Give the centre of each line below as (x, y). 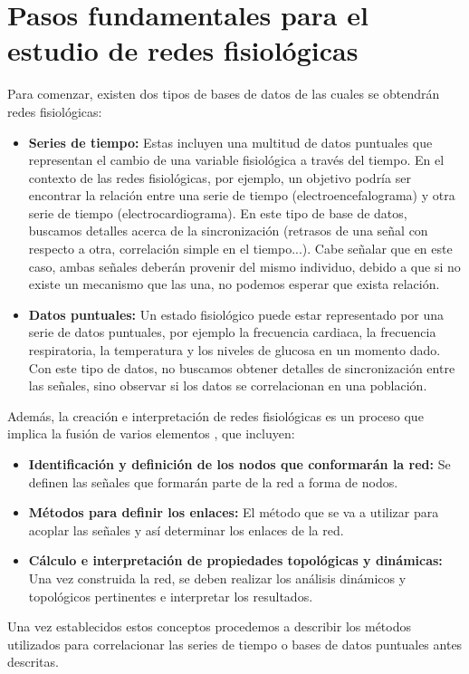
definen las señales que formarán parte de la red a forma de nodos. (213, 481)
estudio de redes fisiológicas (183, 50)
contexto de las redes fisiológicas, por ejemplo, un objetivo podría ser (220, 177)
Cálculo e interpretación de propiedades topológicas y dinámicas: (235, 560)
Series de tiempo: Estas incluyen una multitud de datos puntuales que (230, 142)
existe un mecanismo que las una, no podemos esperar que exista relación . (234, 284)
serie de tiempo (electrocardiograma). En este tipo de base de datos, (218, 212)
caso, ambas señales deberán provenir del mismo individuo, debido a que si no (244, 266)
